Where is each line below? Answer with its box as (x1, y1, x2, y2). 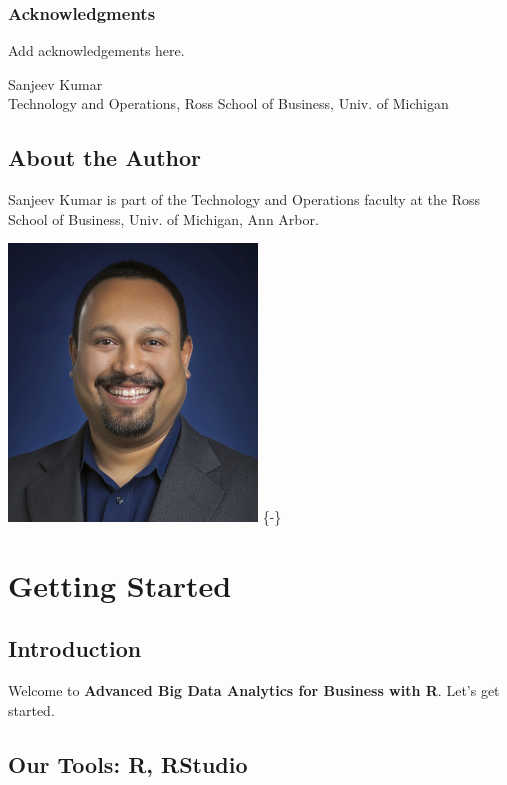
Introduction (8, 633, 142, 664)
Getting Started (8, 564, 232, 605)
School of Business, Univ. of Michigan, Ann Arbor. (8, 208, 319, 229)
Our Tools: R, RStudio (8, 748, 248, 779)
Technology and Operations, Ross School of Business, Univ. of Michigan (8, 93, 449, 114)
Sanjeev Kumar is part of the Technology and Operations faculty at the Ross (8, 189, 480, 210)
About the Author (8, 142, 202, 173)
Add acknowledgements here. (8, 40, 185, 61)
